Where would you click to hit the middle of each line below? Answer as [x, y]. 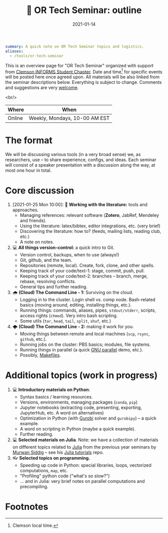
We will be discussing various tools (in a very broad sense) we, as [73, 155]
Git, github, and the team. [46, 260]
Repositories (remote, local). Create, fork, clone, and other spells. [87, 265]
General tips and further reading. [53, 287]
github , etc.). [33, 339]
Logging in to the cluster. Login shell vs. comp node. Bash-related [88, 300]
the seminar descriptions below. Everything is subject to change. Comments [83, 82]
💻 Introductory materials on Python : [51, 390]
